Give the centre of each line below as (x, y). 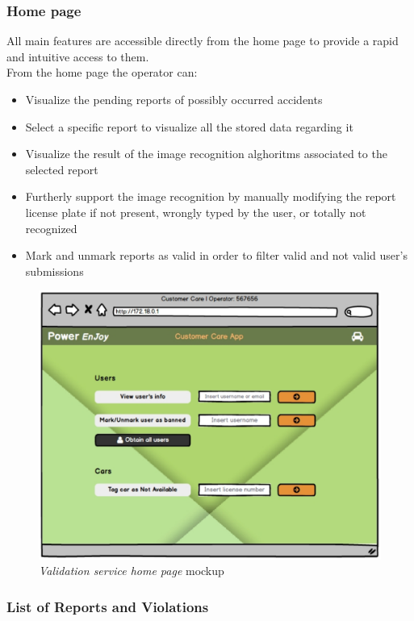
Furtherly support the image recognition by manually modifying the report (211, 196)
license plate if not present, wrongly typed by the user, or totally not (196, 212)
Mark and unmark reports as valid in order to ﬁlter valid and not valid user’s (216, 255)
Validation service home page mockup (132, 571)
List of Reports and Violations (108, 606)
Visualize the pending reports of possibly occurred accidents (174, 99)
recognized (51, 228)
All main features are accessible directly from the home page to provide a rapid (203, 41)
